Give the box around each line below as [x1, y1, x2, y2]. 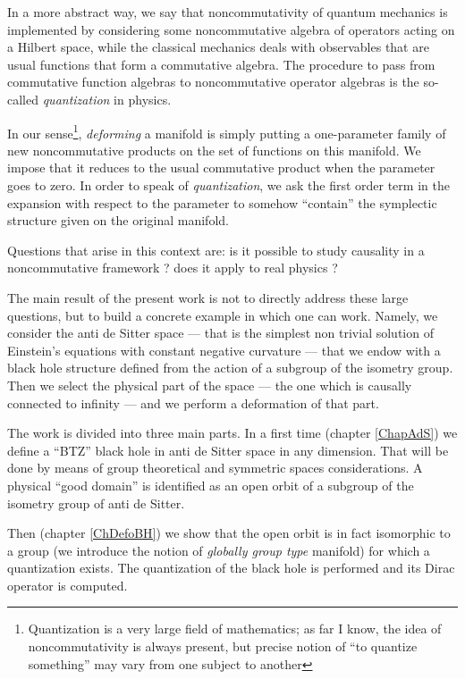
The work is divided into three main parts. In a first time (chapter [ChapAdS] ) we [7, 423, 458, 442]
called [7, 89, 38, 108]
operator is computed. [7, 575, 128, 594]
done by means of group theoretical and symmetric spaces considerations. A [7, 458, 423, 477]
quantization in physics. [42, 89, 172, 108]
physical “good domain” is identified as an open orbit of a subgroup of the [7, 475, 414, 494]
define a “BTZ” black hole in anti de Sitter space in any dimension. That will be [7, 440, 449, 459]
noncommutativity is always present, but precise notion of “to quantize [28, 637, 418, 656]
